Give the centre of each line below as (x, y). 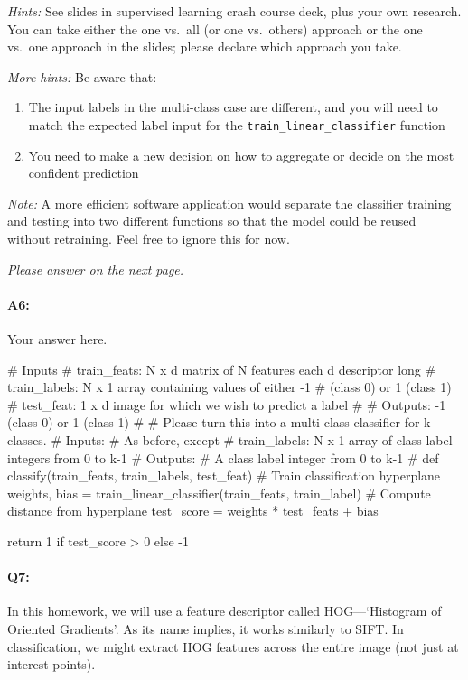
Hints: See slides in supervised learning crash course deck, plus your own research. (234, 11)
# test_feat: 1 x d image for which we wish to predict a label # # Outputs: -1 (227, 404)
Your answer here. (57, 338)
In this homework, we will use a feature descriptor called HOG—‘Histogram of (225, 611)
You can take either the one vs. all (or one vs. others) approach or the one (215, 28)
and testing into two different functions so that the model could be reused (212, 221)
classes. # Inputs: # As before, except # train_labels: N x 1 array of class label (230, 439)
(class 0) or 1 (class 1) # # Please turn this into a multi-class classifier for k (219, 422)
